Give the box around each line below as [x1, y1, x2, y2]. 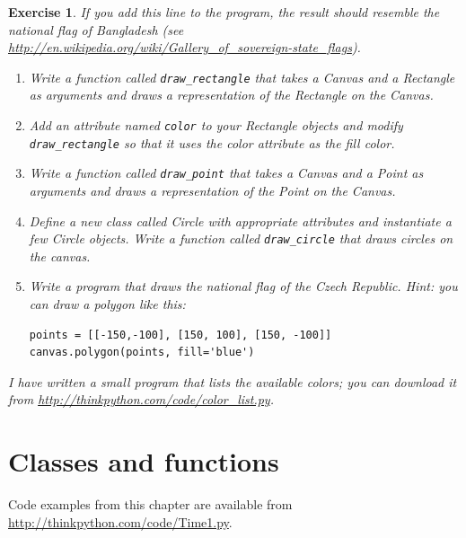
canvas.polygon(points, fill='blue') [29, 346, 255, 359]
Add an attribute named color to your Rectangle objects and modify [29, 116, 403, 135]
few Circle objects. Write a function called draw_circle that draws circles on [29, 229, 453, 248]
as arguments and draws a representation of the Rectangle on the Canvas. [29, 85, 434, 104]
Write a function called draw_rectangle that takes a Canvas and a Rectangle [29, 67, 455, 86]
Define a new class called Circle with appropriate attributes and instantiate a [29, 211, 452, 230]
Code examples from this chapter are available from [8, 495, 293, 514]
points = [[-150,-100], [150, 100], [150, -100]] [29, 328, 332, 341]
